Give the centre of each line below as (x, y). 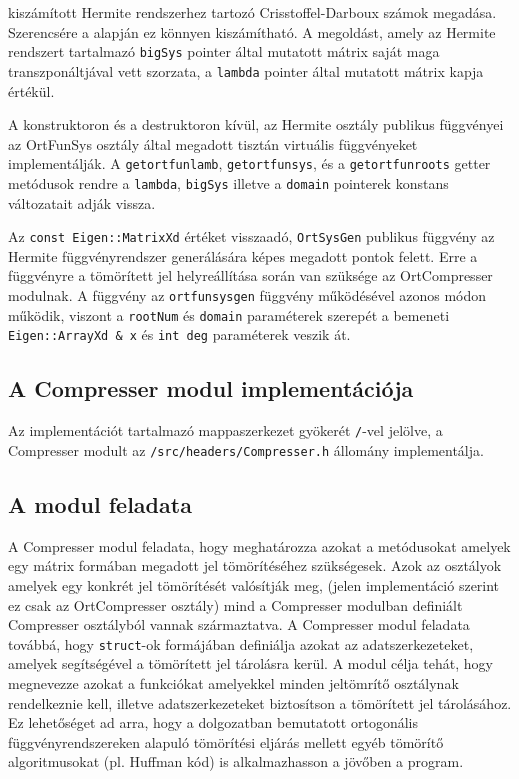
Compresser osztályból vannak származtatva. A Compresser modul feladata (239, 624)
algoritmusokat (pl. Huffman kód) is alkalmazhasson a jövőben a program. (236, 761)
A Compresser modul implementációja (211, 388)
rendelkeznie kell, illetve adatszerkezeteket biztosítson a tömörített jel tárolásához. (260, 702)
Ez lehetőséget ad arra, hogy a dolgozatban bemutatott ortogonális (213, 722)
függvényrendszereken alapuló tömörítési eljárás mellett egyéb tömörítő (226, 741)
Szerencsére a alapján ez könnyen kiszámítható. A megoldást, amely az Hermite (252, 31)
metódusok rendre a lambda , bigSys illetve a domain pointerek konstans (228, 182)
